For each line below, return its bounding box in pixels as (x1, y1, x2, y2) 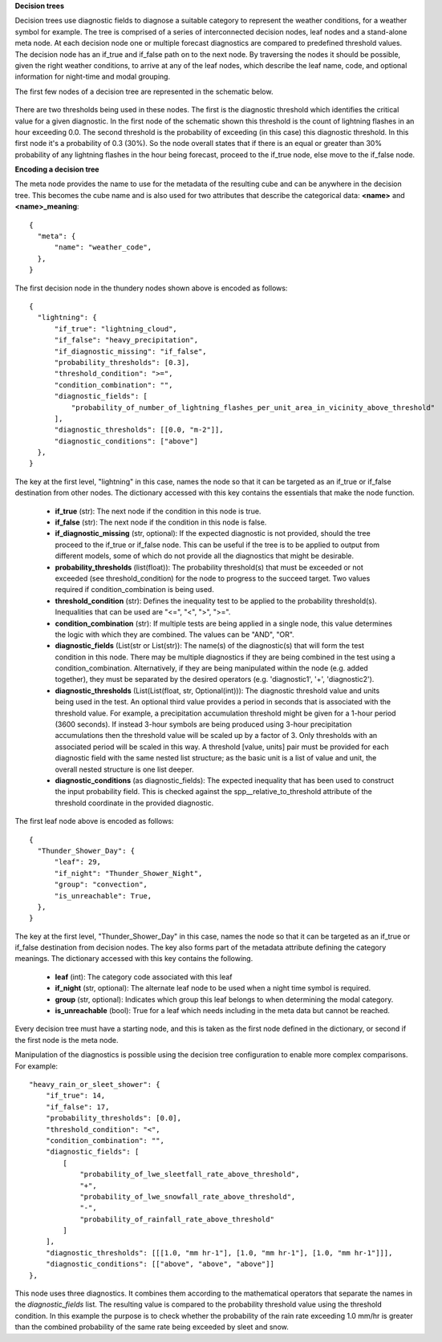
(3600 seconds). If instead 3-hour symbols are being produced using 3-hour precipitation (55, 720, 352, 729)
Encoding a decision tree (14, 164, 99, 174)
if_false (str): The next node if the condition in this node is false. (55, 517, 267, 527)
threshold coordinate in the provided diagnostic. (55, 798, 214, 808)
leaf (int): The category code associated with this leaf (55, 971, 233, 982)
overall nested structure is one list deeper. (55, 764, 194, 774)
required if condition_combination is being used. (55, 585, 214, 594)
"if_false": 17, (45, 1102, 110, 1111)
